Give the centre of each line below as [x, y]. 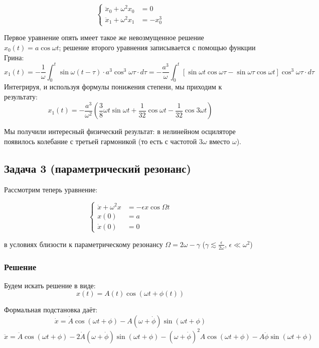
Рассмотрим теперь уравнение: [51, 189]
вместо [220, 141]
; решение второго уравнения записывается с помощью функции [157, 47]
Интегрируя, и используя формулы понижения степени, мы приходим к [113, 87]
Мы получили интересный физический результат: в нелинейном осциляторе [120, 131]
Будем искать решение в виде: [50, 285]
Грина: [14, 57]
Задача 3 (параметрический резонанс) [98, 168]
